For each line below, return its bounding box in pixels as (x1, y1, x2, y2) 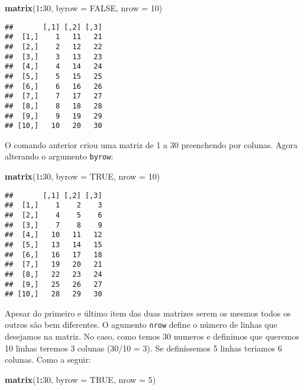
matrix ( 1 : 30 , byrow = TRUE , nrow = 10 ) (5, 170, 160, 183)
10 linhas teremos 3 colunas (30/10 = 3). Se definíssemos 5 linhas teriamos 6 (5, 341, 282, 354)
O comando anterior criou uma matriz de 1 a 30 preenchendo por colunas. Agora (5, 138, 298, 151)
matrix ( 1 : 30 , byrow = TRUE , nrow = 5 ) (5, 373, 156, 385)
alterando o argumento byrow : (5, 150, 114, 162)
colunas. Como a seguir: (5, 353, 91, 366)
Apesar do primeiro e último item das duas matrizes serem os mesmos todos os (5, 306, 291, 319)
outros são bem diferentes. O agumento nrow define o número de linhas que (5, 318, 277, 331)
